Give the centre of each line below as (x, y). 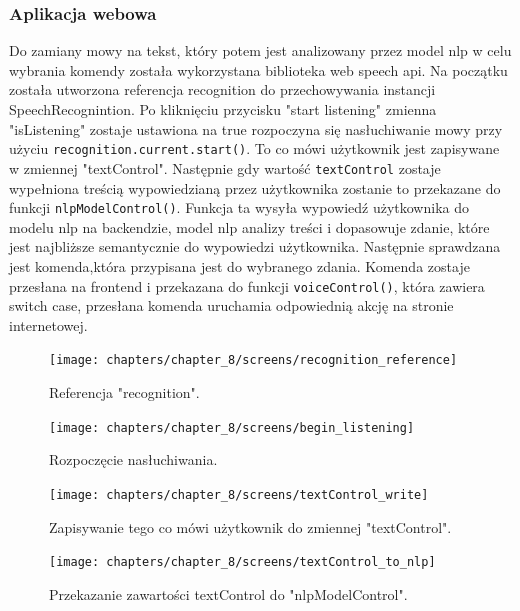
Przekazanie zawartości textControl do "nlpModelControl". (228, 593)
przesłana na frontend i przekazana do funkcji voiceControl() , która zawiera (247, 285)
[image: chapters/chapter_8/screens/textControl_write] (239, 494)
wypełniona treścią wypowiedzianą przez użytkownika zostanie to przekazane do (255, 187)
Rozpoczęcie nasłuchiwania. (133, 459)
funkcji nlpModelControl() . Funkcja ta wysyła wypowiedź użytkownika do (239, 207)
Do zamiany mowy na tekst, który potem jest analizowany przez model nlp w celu (260, 50)
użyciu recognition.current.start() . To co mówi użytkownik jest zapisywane (254, 148)
